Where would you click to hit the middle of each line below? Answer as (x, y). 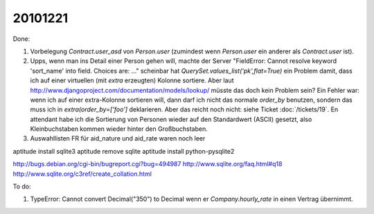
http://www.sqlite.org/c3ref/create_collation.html (82, 174)
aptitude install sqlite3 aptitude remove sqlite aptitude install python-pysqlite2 (124, 151)
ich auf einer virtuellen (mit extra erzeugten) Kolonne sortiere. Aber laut (132, 80)
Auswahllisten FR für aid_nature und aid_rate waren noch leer (118, 139)
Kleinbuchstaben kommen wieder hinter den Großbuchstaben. (119, 129)
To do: (22, 186)
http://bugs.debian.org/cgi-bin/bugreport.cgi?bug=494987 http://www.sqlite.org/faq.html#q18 (148, 164)
